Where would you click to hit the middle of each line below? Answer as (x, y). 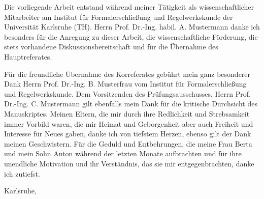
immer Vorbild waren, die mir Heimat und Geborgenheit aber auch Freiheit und (129, 123)
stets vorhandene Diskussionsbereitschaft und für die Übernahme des (111, 47)
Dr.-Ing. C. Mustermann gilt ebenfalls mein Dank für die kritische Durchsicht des (131, 104)
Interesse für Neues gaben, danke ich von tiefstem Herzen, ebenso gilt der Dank (128, 134)
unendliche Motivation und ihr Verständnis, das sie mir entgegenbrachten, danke (129, 163)
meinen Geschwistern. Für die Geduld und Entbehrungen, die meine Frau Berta (128, 143)
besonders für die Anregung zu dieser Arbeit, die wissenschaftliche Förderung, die (131, 36)
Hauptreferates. (28, 56)
